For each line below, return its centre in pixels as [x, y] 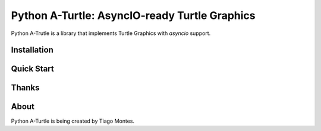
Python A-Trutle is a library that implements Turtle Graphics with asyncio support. [111, 33]
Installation [32, 50]
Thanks [25, 88]
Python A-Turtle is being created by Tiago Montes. [73, 121]
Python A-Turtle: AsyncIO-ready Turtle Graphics [133, 15]
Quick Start [32, 69]
